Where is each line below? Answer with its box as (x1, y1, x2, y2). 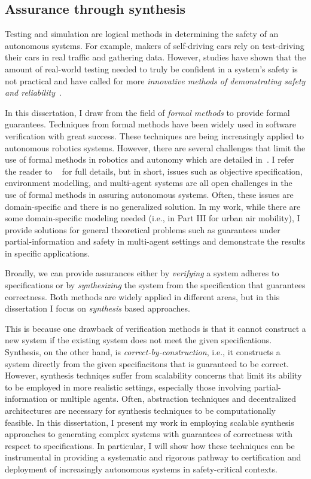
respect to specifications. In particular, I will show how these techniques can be (5, 439, 295, 451)
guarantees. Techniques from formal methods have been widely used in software (5, 118, 297, 130)
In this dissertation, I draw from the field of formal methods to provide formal (5, 106, 290, 118)
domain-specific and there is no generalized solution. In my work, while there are (5, 200, 301, 212)
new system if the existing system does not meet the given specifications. (5, 334, 272, 346)
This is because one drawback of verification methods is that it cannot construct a (5, 322, 306, 334)
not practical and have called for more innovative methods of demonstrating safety (5, 74, 306, 87)
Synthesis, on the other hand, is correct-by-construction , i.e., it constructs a (5, 346, 280, 358)
